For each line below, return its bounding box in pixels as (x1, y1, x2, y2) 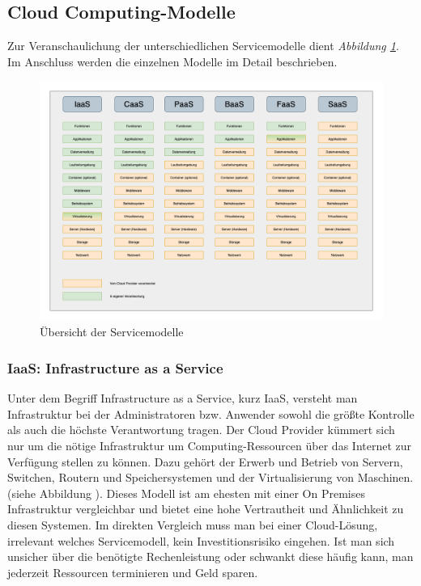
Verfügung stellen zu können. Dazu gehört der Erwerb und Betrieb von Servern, (7, 453, 403, 470)
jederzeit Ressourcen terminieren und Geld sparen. (7, 563, 258, 580)
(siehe (7, 484, 36, 501)
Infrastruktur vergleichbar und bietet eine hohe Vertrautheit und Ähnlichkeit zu (7, 500, 404, 517)
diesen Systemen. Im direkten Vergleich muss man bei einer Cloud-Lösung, (7, 516, 378, 533)
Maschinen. (357, 469, 414, 486)
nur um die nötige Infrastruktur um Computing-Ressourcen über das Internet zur (7, 437, 412, 454)
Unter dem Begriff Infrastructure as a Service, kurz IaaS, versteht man (7, 390, 358, 407)
